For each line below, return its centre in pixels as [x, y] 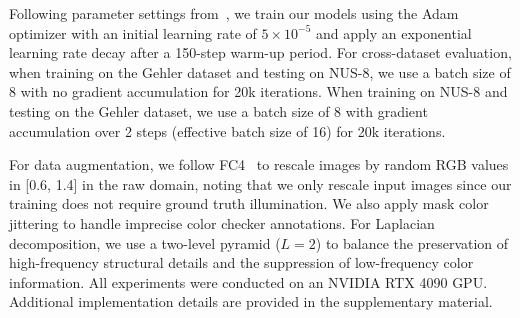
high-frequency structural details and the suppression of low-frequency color [241, 262]
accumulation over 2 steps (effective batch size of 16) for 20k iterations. [227, 130]
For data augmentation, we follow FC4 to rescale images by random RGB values [259, 164]
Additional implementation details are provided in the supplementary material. [251, 301]
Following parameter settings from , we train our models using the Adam [234, 13]
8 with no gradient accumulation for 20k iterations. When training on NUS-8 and [258, 91]
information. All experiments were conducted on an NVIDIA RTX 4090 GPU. [248, 281]
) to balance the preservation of [412, 242]
